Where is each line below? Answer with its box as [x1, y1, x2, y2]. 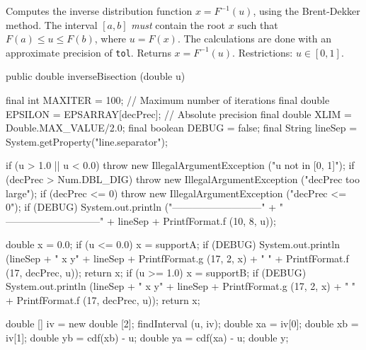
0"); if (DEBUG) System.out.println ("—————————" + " [6, 199, 284, 214]
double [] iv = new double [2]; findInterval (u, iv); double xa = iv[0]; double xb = [6, 316, 359, 331]
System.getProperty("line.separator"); [6, 134, 168, 148]
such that [237, 17, 278, 32]
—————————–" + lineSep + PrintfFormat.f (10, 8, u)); [6, 213, 276, 228]
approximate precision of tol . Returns [6, 45, 171, 59]
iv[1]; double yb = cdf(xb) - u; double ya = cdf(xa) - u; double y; [6, 329, 289, 344]
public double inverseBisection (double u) [6, 69, 185, 83]
